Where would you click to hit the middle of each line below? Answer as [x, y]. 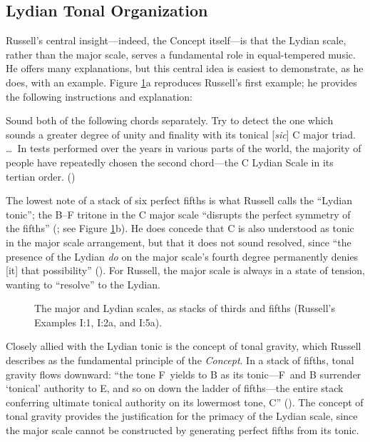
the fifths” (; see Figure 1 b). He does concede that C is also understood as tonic [180, 228]
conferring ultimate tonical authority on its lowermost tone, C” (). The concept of [185, 402]
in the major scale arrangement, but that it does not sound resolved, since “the [179, 242]
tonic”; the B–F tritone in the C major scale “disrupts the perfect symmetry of [178, 214]
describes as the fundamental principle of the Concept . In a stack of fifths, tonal [180, 360]
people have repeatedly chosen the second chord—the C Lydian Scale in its [170, 162]
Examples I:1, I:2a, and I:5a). [98, 322]
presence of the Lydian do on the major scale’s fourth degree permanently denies [182, 256]
